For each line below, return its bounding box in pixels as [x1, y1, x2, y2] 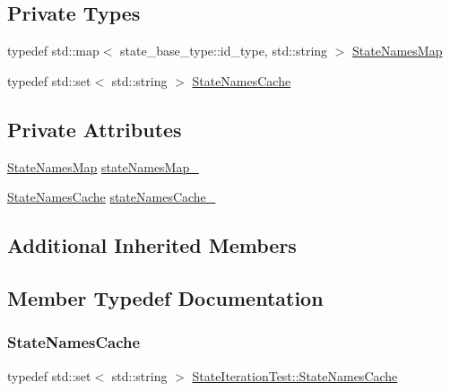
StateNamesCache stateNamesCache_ [7, 187, 216, 206]
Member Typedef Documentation [7, 283, 324, 311]
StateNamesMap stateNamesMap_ [7, 157, 199, 176]
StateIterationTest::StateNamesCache [192, 366, 398, 385]
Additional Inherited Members [7, 231, 297, 259]
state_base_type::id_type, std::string [120, 41, 328, 60]
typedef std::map [7, 41, 100, 60]
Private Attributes [7, 115, 182, 143]
